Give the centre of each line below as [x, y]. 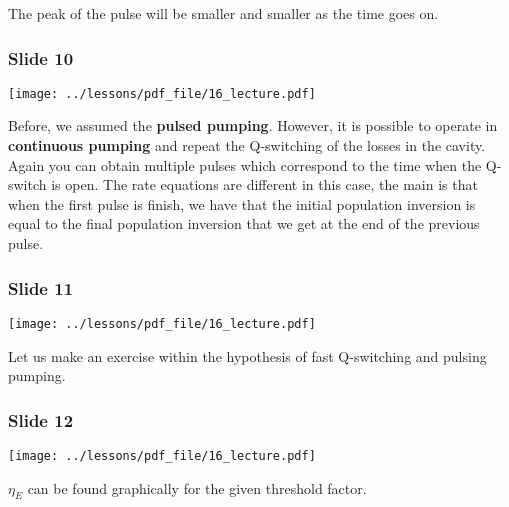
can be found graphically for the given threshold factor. [197, 487]
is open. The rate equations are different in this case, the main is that [264, 184]
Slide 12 [41, 419]
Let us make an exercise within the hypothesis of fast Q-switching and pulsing [247, 355]
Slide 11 [41, 287]
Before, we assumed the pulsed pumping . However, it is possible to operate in [253, 125]
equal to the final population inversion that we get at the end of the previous [244, 223]
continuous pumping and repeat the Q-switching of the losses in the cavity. [247, 145]
